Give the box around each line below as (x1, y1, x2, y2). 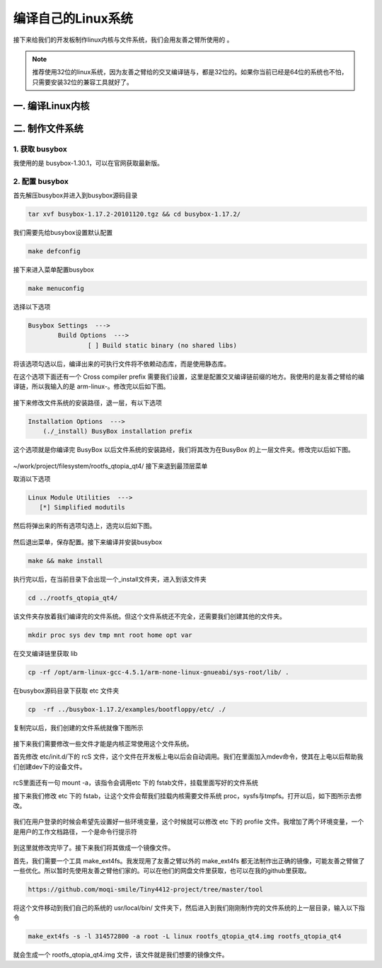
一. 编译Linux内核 (13, 100, 90, 112)
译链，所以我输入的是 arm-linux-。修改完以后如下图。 (13, 382, 170, 391)
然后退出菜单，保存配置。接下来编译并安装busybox (13, 538, 163, 546)
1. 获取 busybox (13, 144, 67, 154)
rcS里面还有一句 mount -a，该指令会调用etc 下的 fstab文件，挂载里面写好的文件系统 (13, 778, 258, 787)
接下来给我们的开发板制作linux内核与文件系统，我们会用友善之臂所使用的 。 (13, 35, 233, 44)
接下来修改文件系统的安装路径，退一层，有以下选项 (13, 398, 162, 407)
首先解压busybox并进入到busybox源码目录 (13, 191, 138, 200)
